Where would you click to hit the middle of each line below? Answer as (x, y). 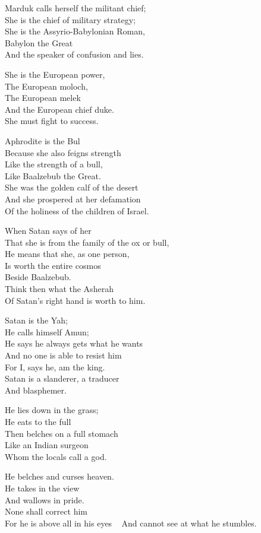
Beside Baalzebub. (38, 277)
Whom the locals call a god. (56, 456)
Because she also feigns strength (63, 152)
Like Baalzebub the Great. (53, 175)
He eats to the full (38, 421)
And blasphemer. (36, 390)
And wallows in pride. (45, 499)
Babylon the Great (39, 42)
